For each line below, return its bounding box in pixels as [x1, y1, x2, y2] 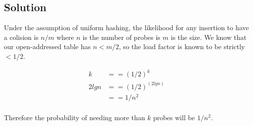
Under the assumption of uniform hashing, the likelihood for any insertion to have [4, 22, 249, 33]
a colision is [4, 32, 39, 42]
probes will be [153, 112, 195, 122]
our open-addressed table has [4, 41, 91, 52]
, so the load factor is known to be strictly [119, 41, 245, 52]
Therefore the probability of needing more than [4, 112, 145, 122]
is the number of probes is [82, 32, 160, 42]
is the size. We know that [171, 32, 247, 42]
